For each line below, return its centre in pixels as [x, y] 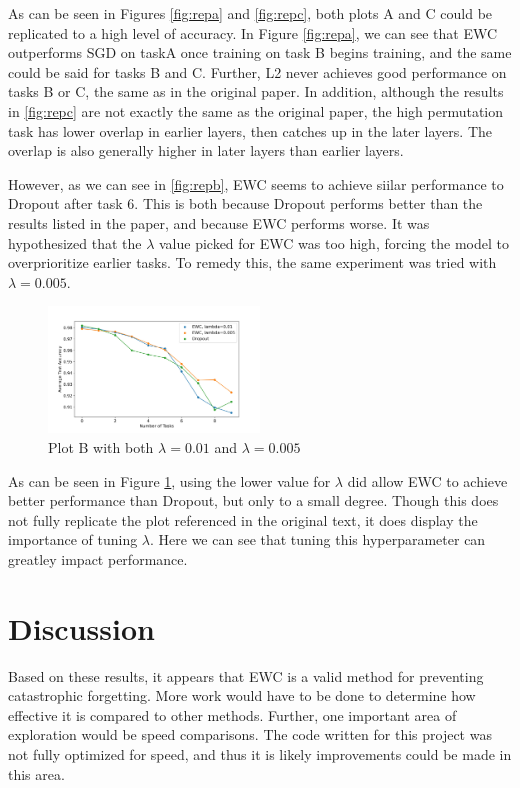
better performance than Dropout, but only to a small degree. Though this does [253, 500]
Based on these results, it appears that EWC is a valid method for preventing [246, 675]
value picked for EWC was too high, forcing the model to [333, 242]
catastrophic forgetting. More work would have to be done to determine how [242, 695]
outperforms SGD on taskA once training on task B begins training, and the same [260, 52]
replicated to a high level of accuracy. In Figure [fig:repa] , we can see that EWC [253, 32]
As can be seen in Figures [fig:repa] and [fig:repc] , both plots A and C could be [250, 13]
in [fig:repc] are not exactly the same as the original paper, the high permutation [256, 110]
